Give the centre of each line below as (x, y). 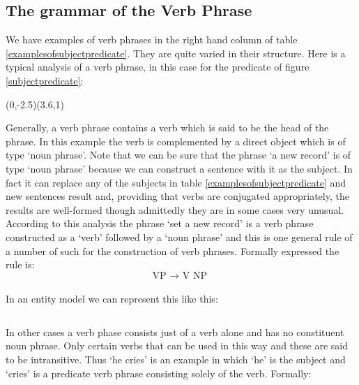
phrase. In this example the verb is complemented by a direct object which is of (176, 141)
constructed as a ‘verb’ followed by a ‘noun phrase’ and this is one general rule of (179, 237)
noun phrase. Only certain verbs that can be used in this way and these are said (177, 346)
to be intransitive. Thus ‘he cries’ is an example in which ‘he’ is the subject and (176, 359)
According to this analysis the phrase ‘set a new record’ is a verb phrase (160, 223)
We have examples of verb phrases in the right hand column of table (152, 39)
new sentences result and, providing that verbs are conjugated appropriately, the (177, 196)
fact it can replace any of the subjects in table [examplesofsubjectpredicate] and (176, 182)
